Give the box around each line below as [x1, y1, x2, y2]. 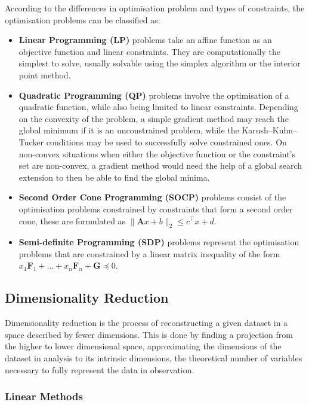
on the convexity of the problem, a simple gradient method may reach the [18, 112, 289, 124]
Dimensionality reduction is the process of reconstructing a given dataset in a [5, 316, 288, 329]
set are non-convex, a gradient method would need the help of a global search [18, 159, 302, 172]
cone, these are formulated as [18, 214, 126, 227]
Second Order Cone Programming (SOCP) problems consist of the [18, 191, 286, 203]
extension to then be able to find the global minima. [18, 170, 210, 183]
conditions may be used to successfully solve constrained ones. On [46, 135, 287, 148]
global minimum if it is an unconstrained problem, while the [18, 124, 239, 136]
